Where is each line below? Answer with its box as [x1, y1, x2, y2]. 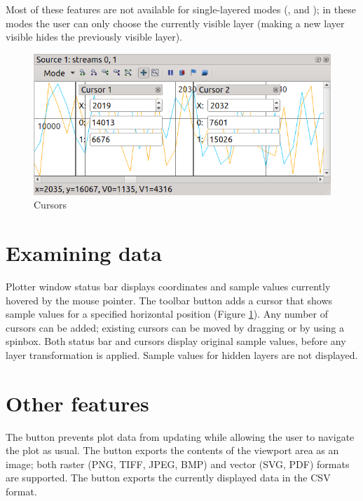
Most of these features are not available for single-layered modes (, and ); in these [6, 2, 356, 16]
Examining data [6, 239, 162, 267]
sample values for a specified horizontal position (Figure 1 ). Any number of [6, 306, 328, 321]
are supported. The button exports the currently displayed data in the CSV [6, 470, 331, 485]
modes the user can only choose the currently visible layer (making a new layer [6, 15, 345, 30]
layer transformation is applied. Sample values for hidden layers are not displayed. [6, 347, 358, 362]
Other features [6, 388, 149, 417]
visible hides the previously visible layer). [6, 29, 183, 44]
